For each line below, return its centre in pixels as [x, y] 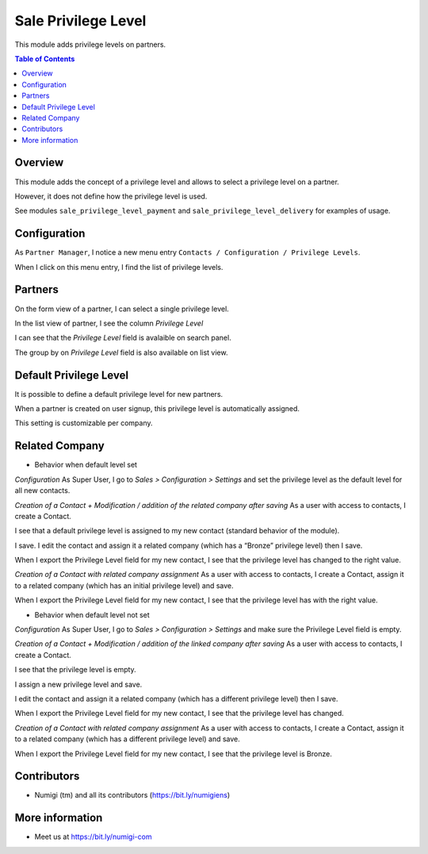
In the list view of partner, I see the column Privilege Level [109, 323]
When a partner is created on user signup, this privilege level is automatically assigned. [157, 409]
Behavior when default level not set [92, 614]
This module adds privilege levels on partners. [90, 44]
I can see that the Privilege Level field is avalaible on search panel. [123, 338]
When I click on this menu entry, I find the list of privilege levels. [119, 267]
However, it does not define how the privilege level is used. [111, 196]
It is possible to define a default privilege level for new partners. [119, 394]
